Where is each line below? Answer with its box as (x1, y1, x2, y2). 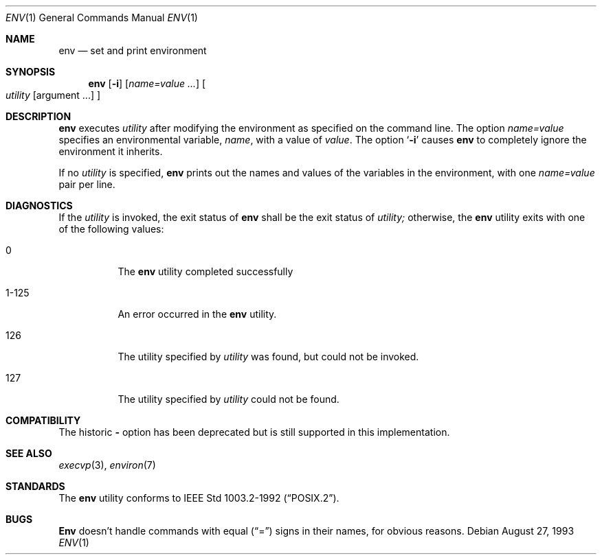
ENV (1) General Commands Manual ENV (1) (5, 12, 198, 23)
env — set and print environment (58, 45, 207, 56)
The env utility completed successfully (118, 266, 293, 277)
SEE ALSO (5, 447, 52, 459)
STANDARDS (5, 480, 65, 492)
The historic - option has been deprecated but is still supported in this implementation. (58, 426, 450, 438)
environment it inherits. (58, 145, 163, 157)
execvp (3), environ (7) (58, 459, 156, 471)
